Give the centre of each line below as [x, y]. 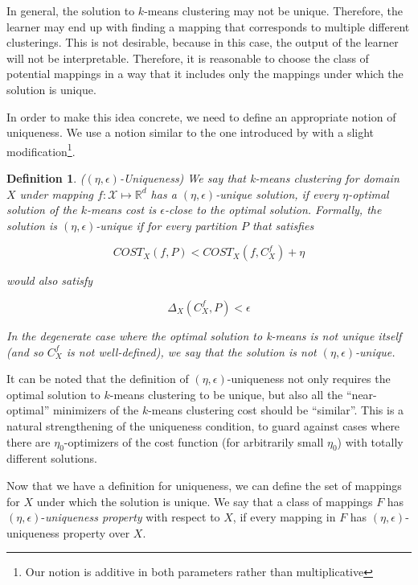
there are [29, 441]
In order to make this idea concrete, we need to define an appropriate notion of [201, 116]
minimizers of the [96, 410]
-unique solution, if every [277, 194]
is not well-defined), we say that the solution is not [191, 351]
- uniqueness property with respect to [131, 517]
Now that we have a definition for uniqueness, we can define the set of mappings [204, 485]
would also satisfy [50, 280]
